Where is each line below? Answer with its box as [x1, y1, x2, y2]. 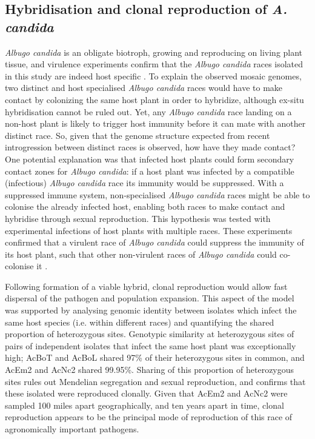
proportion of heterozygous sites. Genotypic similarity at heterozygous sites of [5, 327, 294, 340]
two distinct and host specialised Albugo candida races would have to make [5, 81, 283, 94]
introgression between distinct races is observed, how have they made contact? [5, 141, 296, 153]
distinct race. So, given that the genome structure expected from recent [5, 129, 270, 141]
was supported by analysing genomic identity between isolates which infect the [5, 304, 297, 317]
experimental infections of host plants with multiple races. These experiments [5, 224, 293, 236]
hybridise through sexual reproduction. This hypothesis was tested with [5, 212, 271, 224]
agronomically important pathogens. [5, 423, 139, 435]
